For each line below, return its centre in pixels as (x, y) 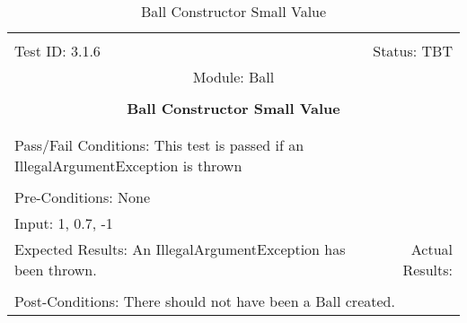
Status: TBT (413, 51)
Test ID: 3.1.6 (57, 51)
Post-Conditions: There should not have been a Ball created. (205, 301)
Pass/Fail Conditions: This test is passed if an (159, 145)
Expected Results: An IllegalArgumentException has (180, 249)
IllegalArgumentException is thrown (128, 166)
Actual (432, 249)
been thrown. (56, 270)
